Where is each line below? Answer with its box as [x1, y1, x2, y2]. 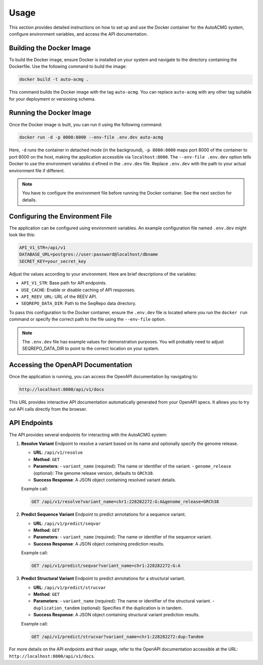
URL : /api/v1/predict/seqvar [33, 520, 101, 526]
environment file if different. [9, 167, 65, 173]
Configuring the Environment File [9, 212, 112, 221]
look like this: [9, 232, 36, 238]
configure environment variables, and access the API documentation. [9, 31, 148, 37]
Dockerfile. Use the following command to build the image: [9, 63, 127, 69]
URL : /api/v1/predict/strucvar [33, 584, 106, 590]
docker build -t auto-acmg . [19, 77, 89, 82]
